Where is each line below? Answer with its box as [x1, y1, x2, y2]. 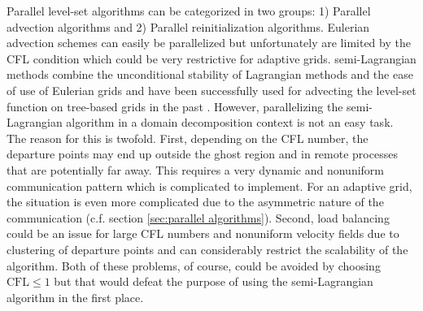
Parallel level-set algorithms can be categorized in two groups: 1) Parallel [7, 2, 371, 19]
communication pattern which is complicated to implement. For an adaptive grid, [7, 177, 412, 194]
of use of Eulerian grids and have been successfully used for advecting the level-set [7, 81, 416, 98]
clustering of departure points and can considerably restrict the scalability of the [7, 240, 408, 257]
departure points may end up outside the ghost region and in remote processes [7, 145, 398, 162]
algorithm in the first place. [7, 288, 144, 305]
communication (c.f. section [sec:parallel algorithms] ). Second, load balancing [7, 209, 390, 226]
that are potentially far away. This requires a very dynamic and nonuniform [7, 161, 384, 178]
